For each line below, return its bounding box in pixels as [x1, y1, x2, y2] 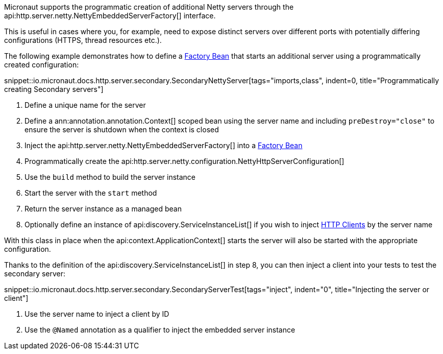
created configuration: [4, 60, 79, 69]
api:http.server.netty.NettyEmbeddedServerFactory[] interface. [4, 11, 216, 20]
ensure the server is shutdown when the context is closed [24, 125, 219, 134]
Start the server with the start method [24, 188, 157, 197]
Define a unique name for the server [24, 101, 146, 109]
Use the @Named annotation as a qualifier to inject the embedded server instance [24, 325, 296, 334]
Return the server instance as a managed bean [24, 204, 182, 213]
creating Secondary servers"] [4, 85, 104, 93]
